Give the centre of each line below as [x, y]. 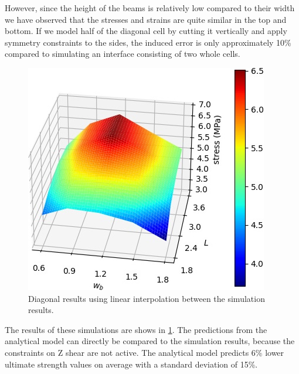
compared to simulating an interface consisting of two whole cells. [123, 54]
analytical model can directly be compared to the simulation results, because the [150, 341]
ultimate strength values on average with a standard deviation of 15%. [131, 364]
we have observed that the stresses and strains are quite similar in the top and [146, 19]
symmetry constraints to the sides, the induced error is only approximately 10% [148, 42]
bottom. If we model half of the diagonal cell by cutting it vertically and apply [146, 31]
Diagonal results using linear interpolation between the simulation [147, 298]
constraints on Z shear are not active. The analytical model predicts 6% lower [145, 352]
